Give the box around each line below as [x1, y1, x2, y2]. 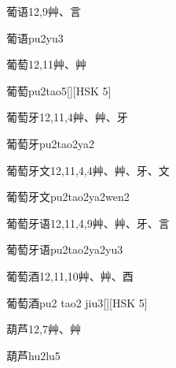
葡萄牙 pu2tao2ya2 [6, 135, 95, 151]
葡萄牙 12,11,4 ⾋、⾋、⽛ [6, 109, 128, 125]
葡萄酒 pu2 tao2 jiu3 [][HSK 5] [6, 294, 148, 310]
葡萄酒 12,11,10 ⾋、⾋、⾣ [6, 267, 134, 284]
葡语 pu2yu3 [6, 29, 64, 46]
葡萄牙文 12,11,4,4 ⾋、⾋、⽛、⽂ [6, 162, 170, 178]
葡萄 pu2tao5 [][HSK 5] [6, 82, 112, 99]
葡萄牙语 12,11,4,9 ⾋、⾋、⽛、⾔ [6, 214, 170, 231]
